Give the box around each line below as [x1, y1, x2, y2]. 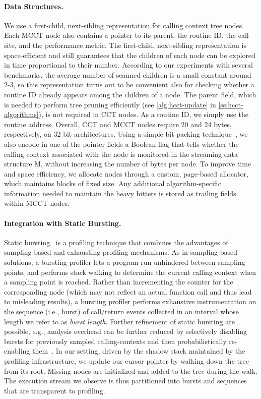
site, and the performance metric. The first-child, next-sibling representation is [4, 39, 246, 50]
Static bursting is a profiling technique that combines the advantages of [4, 237, 228, 247]
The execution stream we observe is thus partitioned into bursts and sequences [4, 375, 247, 386]
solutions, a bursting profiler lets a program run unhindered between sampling [4, 257, 245, 267]
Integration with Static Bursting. [4, 217, 121, 228]
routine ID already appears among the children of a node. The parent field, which [4, 89, 256, 99]
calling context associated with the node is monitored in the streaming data [4, 148, 238, 159]
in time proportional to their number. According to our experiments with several [4, 60, 253, 70]
